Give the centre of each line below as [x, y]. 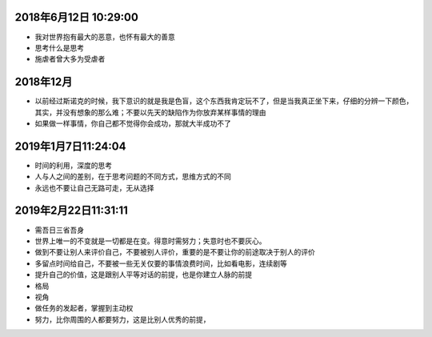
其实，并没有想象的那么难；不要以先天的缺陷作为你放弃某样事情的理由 [150, 112]
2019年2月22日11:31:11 [71, 211]
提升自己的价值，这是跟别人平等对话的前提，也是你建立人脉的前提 [143, 275]
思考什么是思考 [59, 47]
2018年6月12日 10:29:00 [77, 17]
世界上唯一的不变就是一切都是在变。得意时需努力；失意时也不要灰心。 [150, 241]
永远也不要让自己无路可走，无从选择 [94, 187]
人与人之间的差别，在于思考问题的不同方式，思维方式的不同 [133, 177]
